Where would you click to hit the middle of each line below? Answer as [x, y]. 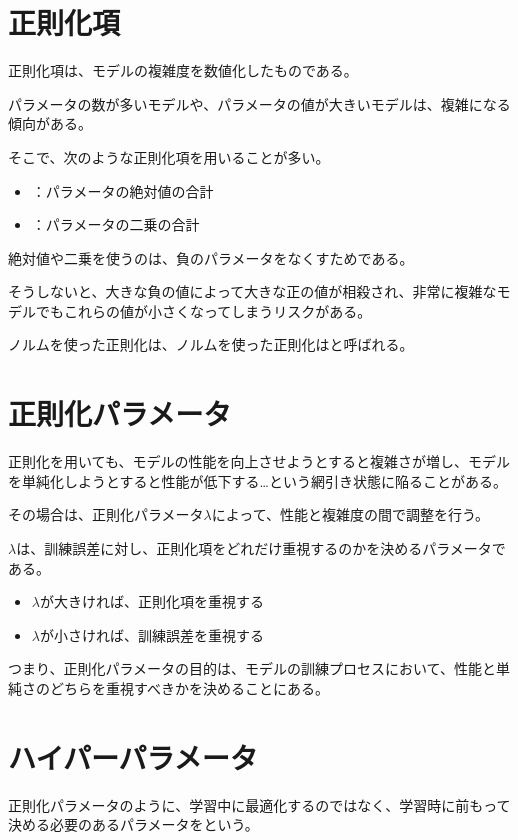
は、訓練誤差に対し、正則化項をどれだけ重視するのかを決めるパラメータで [261, 547]
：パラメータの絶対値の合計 [122, 190]
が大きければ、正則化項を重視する [151, 601]
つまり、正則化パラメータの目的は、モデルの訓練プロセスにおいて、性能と [252, 668]
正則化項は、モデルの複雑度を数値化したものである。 [183, 70]
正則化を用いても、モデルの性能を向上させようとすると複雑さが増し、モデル [259, 461]
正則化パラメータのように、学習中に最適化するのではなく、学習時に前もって [259, 804]
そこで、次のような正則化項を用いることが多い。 [169, 156]
